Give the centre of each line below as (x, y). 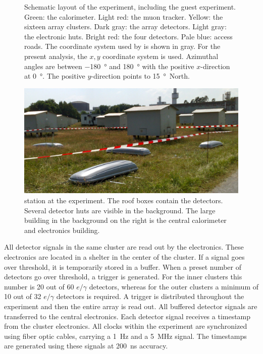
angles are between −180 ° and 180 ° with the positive (109, 66)
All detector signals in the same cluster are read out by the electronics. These (124, 247)
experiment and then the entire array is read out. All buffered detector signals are (131, 306)
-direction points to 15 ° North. (140, 76)
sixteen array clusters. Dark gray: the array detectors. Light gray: (125, 26)
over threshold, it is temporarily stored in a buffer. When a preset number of (123, 267)
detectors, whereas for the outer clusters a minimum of (174, 286)
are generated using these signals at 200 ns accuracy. (86, 346)
